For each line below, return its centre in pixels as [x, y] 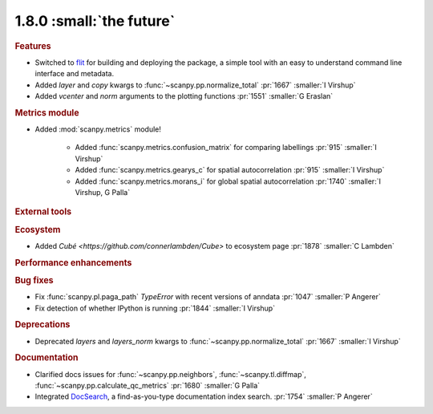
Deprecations [42, 325]
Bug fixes [34, 280]
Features [33, 46]
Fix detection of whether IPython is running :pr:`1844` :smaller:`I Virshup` [155, 308]
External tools [43, 212]
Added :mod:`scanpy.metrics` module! [98, 129]
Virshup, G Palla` [103, 192]
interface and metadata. [75, 74]
